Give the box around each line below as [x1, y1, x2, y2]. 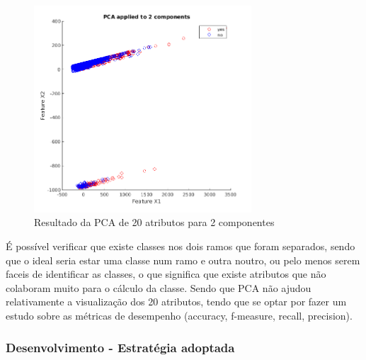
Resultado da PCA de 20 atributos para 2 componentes [34, 215, 275, 230]
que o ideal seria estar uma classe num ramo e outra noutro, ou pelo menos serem [6, 252, 360, 267]
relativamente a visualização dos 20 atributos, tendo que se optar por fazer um [6, 294, 347, 309]
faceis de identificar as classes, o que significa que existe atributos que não [6, 266, 326, 281]
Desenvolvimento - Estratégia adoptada [6, 338, 235, 356]
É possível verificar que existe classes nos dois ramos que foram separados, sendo [6, 239, 355, 254]
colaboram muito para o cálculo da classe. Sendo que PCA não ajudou [6, 280, 311, 295]
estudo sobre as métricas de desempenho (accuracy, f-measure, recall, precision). [6, 308, 353, 322]
